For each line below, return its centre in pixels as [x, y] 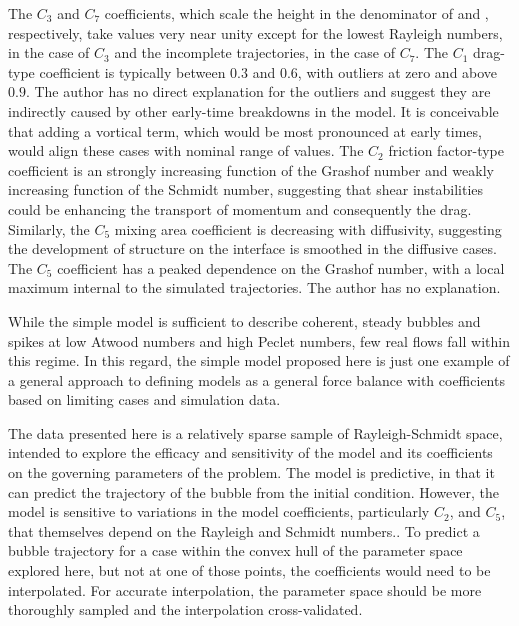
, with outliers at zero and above [397, 71]
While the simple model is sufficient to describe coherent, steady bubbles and [244, 320]
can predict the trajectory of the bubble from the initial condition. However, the [254, 491]
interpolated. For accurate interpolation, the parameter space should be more [245, 589]
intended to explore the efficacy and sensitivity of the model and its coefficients [250, 452]
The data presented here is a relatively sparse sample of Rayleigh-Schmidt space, [255, 432]
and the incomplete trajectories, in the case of [254, 52]
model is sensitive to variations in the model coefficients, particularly [219, 511]
